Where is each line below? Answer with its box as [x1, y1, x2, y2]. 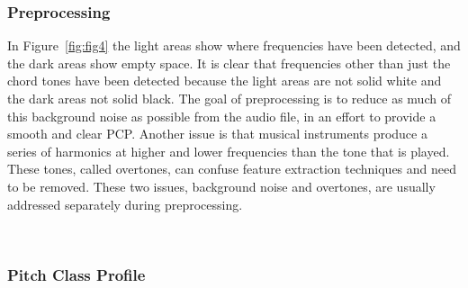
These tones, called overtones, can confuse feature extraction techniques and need [7, 159, 457, 178]
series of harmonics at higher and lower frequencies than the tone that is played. [7, 141, 450, 160]
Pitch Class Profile [7, 263, 146, 285]
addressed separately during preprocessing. [7, 194, 243, 213]
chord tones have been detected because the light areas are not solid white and [7, 71, 442, 90]
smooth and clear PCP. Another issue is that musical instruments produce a [7, 124, 427, 143]
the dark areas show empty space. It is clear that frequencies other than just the [7, 53, 451, 72]
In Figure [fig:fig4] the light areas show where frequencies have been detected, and [7, 36, 461, 55]
